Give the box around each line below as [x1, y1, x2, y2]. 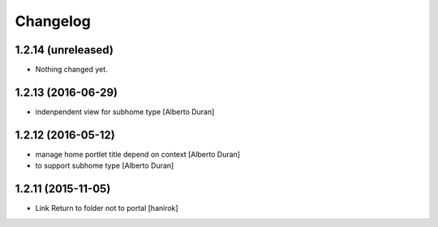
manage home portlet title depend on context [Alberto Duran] [35, 149, 241, 159]
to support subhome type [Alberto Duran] [35, 161, 174, 170]
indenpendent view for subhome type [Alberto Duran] [35, 106, 215, 117]
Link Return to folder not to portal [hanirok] [35, 203, 178, 213]
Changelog [15, 12, 91, 30]
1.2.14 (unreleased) [15, 43, 114, 57]
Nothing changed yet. [35, 65, 109, 75]
